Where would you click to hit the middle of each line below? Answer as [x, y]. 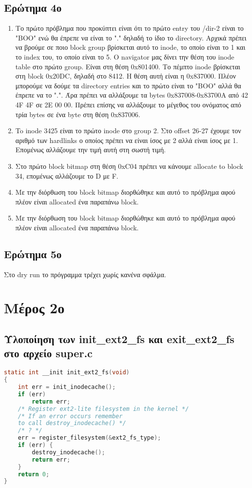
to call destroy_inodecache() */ [72, 423]
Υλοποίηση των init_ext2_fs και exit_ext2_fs [119, 339]
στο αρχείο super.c [48, 353]
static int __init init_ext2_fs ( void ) [67, 373]
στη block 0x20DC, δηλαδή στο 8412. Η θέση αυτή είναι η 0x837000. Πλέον [126, 76]
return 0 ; [34, 474]
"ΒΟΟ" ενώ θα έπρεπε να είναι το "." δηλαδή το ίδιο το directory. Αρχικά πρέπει [131, 37]
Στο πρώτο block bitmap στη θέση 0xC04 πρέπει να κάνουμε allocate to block [129, 166]
